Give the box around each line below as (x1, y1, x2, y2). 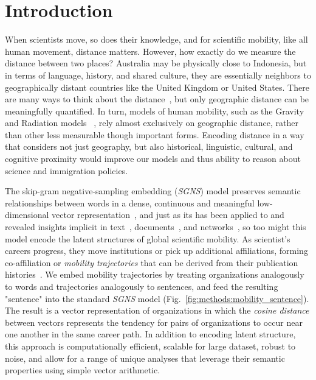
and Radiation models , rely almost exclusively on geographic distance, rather (5, 116, 298, 129)
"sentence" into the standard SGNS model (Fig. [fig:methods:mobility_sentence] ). (5, 292, 309, 304)
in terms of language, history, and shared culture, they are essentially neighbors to (5, 68, 311, 81)
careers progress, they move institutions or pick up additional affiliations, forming (5, 244, 308, 257)
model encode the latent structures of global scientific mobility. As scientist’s (5, 232, 290, 245)
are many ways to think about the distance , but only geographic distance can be (5, 93, 309, 105)
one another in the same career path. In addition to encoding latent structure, (5, 328, 296, 340)
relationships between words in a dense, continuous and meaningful (5, 196, 255, 209)
